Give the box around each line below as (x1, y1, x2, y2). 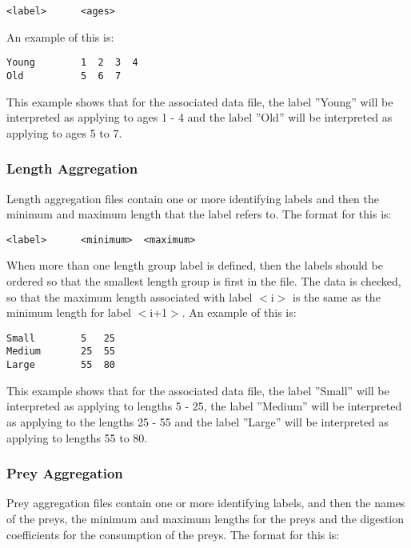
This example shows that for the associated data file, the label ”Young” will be (6, 93, 393, 110)
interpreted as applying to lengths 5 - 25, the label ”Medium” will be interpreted (6, 398, 402, 414)
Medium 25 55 (6, 346, 116, 358)
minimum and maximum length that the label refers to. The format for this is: (6, 206, 392, 222)
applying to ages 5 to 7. (6, 124, 122, 141)
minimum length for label (6, 304, 132, 321)
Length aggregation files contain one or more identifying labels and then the (6, 190, 379, 206)
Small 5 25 (6, 332, 116, 344)
